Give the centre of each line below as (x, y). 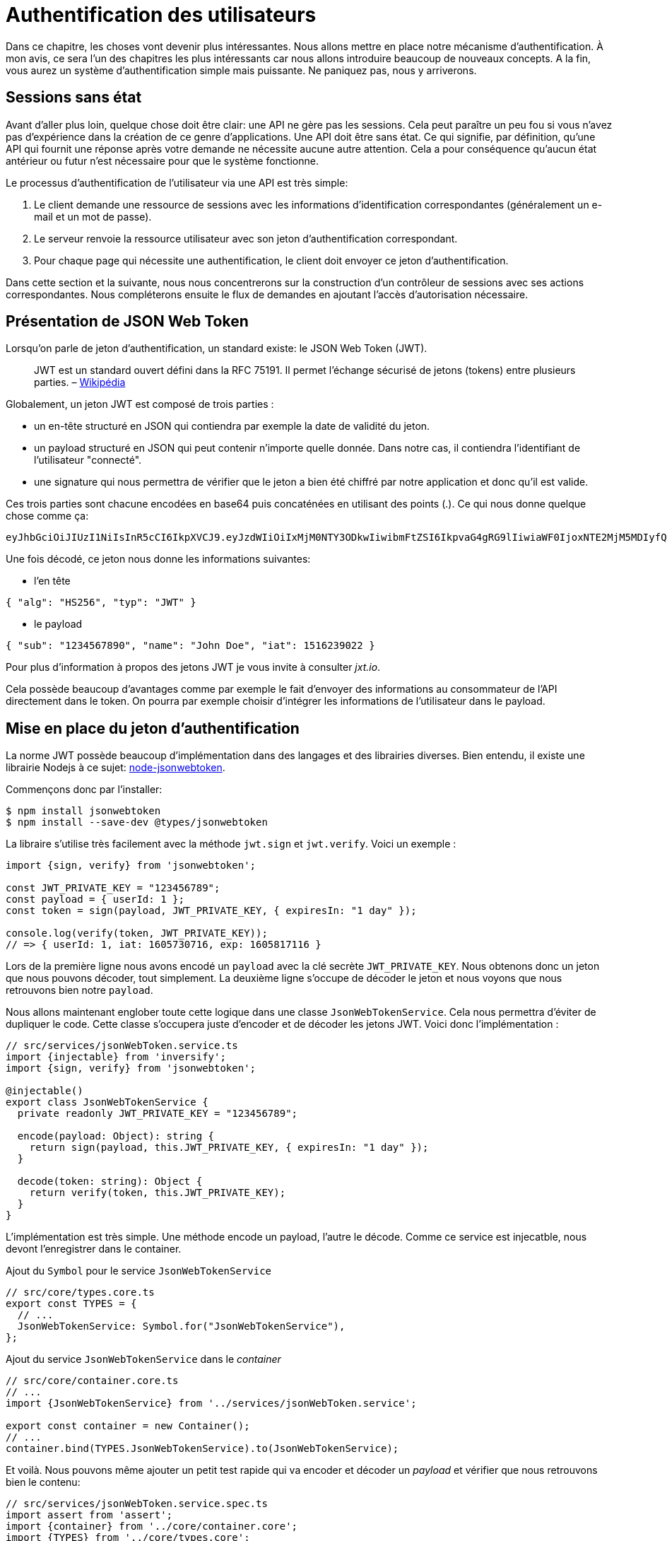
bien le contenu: (43, 1482)
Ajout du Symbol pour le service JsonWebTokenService (139, 1271)
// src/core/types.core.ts (80, 1293)
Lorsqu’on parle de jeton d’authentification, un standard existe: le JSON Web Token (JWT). (217, 348)
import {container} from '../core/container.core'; (152, 1527)
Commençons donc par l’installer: (84, 790)
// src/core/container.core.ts (92, 1381)
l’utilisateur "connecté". (88, 460)
